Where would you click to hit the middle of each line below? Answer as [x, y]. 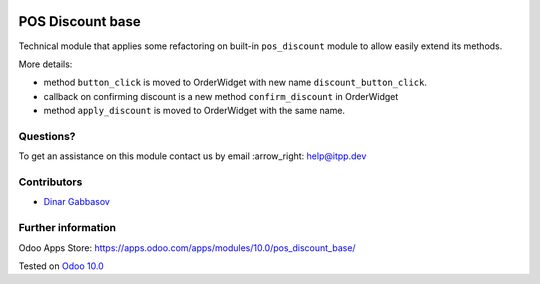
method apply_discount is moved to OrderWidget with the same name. [194, 111]
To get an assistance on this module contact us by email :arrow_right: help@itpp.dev [192, 156]
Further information [67, 228]
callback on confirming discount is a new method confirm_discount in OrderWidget [221, 96]
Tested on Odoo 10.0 [61, 266]
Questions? [47, 136]
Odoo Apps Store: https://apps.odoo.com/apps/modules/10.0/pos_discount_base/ [187, 247]
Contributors [50, 182]
